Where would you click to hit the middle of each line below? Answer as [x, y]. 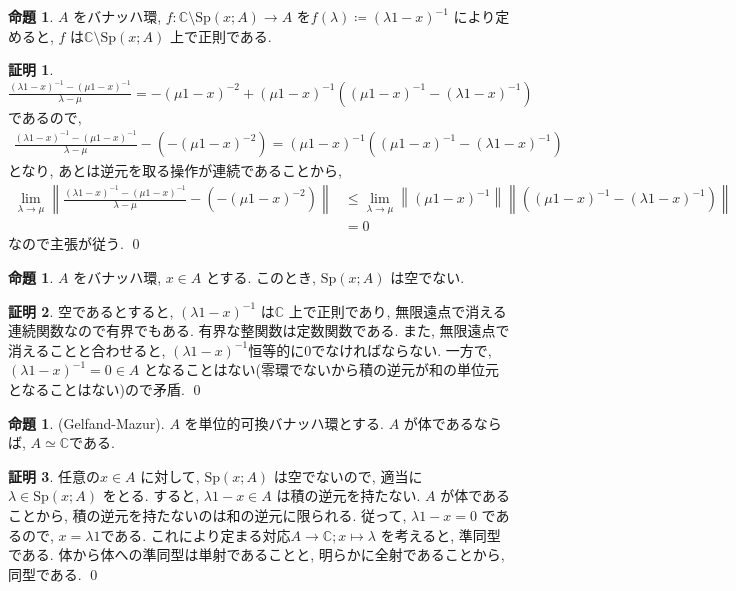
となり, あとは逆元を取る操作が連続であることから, [175, 170]
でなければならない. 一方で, [401, 349]
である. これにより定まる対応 [195, 534]
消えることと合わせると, [87, 349]
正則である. [234, 35]
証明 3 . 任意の [54, 475]
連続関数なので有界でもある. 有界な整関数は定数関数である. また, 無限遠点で [259, 330]
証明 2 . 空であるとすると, [91, 310]
